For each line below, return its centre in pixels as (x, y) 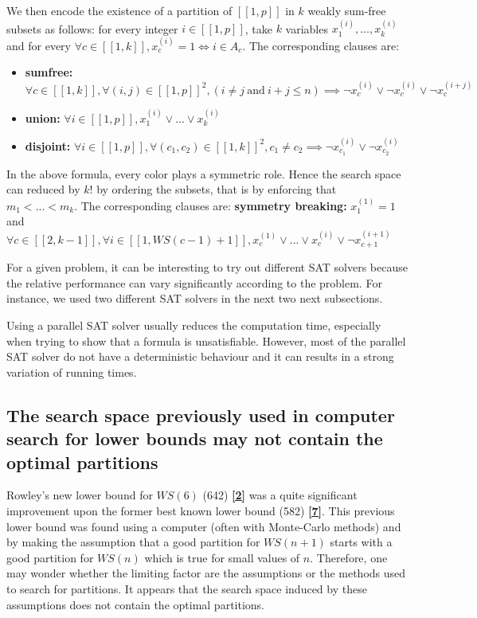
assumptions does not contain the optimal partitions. (136, 604)
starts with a (361, 542)
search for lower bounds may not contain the (195, 438)
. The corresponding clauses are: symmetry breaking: (211, 205)
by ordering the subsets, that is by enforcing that (217, 189)
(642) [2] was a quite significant (280, 495)
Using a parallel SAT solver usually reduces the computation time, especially (194, 325)
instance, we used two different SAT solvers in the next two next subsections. (195, 298)
